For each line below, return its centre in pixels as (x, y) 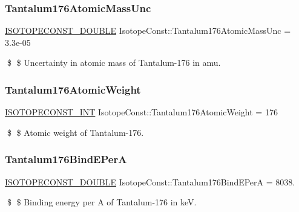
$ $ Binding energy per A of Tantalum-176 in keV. (102, 202)
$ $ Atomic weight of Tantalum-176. (75, 132)
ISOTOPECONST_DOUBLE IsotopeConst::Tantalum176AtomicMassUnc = (148, 31)
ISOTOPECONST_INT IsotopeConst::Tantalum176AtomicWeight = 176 (141, 112)
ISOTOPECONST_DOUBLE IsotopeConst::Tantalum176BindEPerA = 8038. (150, 181)
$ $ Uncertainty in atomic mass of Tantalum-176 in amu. (114, 63)
